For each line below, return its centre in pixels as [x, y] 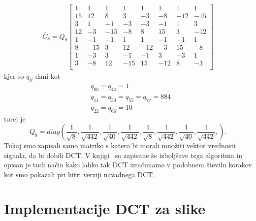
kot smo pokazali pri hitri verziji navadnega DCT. [80, 174]
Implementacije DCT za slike [105, 208]
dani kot [48, 76]
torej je [15, 118]
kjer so [14, 76]
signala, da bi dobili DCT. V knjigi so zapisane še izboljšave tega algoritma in [123, 155]
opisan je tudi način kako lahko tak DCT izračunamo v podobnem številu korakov [128, 165]
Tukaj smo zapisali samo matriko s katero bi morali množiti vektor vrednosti [120, 145]
